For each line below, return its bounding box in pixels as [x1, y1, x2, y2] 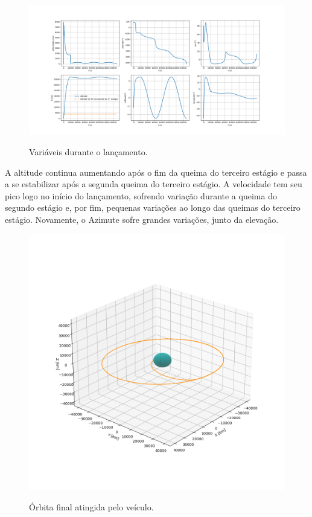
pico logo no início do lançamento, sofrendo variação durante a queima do [5, 189, 277, 202]
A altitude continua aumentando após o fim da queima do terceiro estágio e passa [5, 165, 307, 178]
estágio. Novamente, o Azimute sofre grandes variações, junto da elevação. [5, 213, 279, 225]
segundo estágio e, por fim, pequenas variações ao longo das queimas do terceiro [5, 201, 301, 214]
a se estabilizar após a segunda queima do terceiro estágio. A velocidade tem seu [5, 178, 302, 190]
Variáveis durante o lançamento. [29, 145, 148, 158]
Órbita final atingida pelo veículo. [29, 501, 154, 513]
